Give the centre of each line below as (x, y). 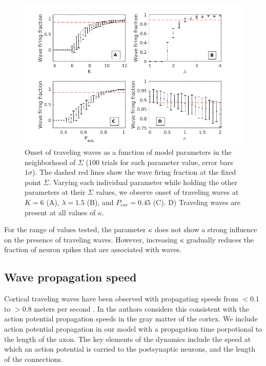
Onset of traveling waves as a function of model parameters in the (128, 152)
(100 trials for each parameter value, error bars (159, 162)
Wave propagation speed (70, 277)
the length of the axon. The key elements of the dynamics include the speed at (128, 339)
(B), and (100, 202)
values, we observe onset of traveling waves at (167, 192)
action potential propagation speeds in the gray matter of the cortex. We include (131, 319)
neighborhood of (50, 162)
